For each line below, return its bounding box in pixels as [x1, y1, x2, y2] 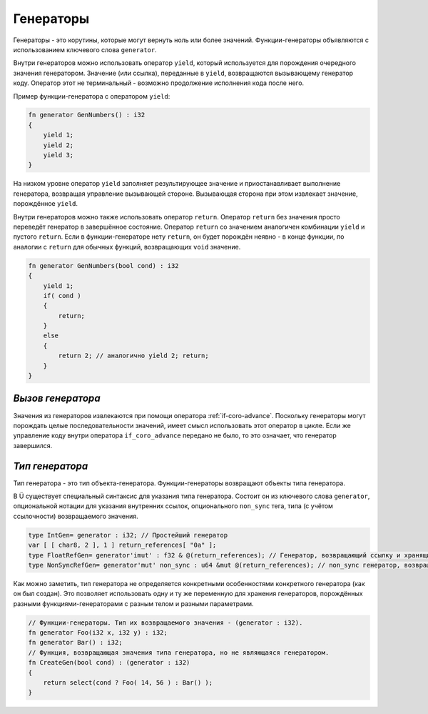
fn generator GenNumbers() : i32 [28, 111, 146, 119]
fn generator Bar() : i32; [28, 638, 123, 647]
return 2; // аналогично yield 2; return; [58, 352, 210, 360]
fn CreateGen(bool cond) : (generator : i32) [28, 658, 190, 667]
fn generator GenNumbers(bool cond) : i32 [28, 262, 179, 269]
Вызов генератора [13, 392, 101, 405]
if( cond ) [43, 292, 81, 299]
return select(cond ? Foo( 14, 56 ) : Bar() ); [43, 679, 213, 687]
